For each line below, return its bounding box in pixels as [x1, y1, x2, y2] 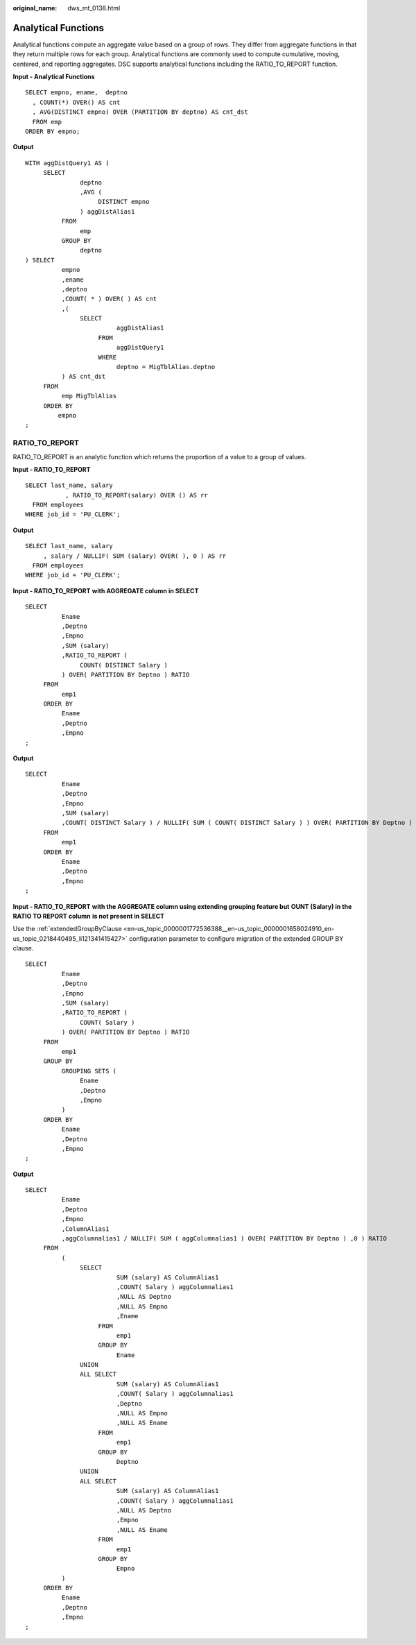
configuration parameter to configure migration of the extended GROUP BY [128, 934, 344, 943]
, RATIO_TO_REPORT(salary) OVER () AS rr [64, 491, 208, 499]
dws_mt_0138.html [67, 4, 121, 12]
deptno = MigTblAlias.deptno [116, 363, 216, 371]
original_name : [12, 4, 58, 12]
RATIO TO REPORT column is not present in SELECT [12, 912, 165, 920]
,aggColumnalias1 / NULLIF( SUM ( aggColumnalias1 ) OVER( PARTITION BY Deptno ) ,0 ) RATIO [61, 1235, 388, 1243]
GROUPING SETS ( [61, 1067, 117, 1075]
